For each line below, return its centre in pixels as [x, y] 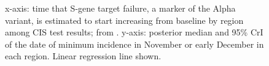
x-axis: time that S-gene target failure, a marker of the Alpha [120, 8]
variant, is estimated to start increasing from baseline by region [124, 20]
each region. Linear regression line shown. [83, 56]
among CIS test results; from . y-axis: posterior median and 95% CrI [134, 32]
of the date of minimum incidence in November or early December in [134, 44]
